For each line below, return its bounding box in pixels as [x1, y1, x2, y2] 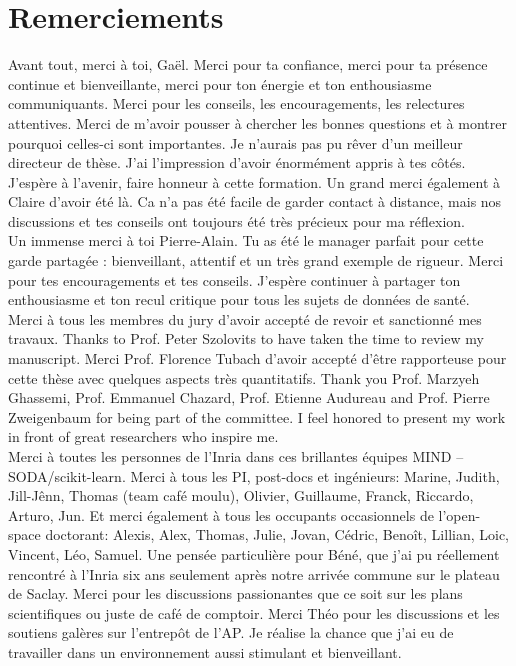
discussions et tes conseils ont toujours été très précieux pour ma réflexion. [8, 210, 466, 231]
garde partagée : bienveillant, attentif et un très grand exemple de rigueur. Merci [8, 250, 504, 271]
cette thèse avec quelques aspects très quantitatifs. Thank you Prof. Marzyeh [8, 367, 480, 388]
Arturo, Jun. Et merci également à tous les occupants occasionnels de [8, 504, 434, 525]
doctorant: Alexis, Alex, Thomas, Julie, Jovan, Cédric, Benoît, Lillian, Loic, [45, 524, 510, 545]
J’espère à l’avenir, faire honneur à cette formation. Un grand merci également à [8, 171, 501, 192]
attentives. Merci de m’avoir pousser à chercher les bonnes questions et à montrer [8, 112, 507, 133]
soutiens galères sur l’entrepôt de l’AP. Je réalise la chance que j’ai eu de [8, 622, 454, 643]
